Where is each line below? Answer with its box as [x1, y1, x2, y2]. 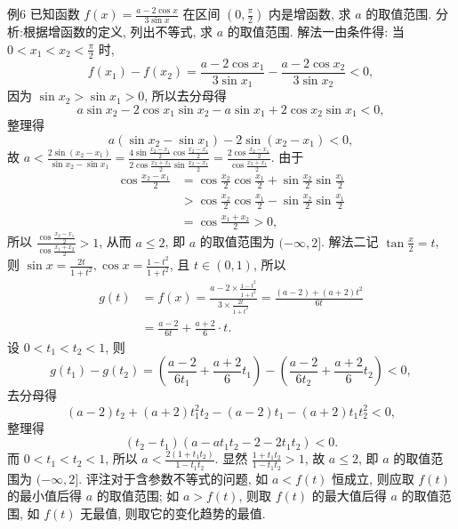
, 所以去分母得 [144, 86, 227, 105]
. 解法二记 [321, 232, 379, 251]
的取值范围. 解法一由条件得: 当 [227, 22, 405, 41]
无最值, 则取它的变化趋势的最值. [80, 503, 266, 522]
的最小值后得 [7, 486, 82, 505]
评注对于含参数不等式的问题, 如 [85, 469, 269, 487]
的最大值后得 [311, 486, 387, 505]
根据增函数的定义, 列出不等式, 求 [22, 22, 213, 41]
